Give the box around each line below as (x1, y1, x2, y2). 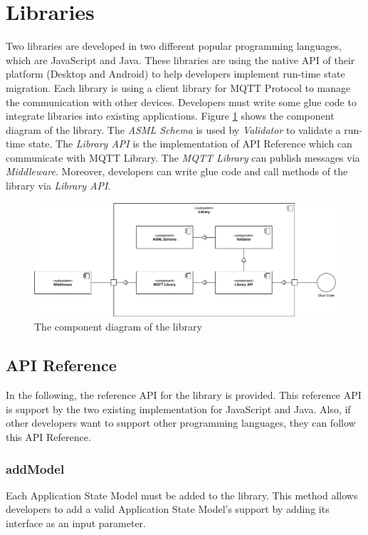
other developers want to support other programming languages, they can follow (6, 415, 356, 430)
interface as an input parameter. (6, 516, 146, 531)
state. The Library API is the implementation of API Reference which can (28, 136, 352, 151)
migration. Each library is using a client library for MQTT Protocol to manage (6, 80, 351, 95)
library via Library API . (6, 178, 111, 193)
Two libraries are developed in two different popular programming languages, (6, 38, 342, 53)
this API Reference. (6, 430, 91, 445)
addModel (6, 459, 65, 477)
